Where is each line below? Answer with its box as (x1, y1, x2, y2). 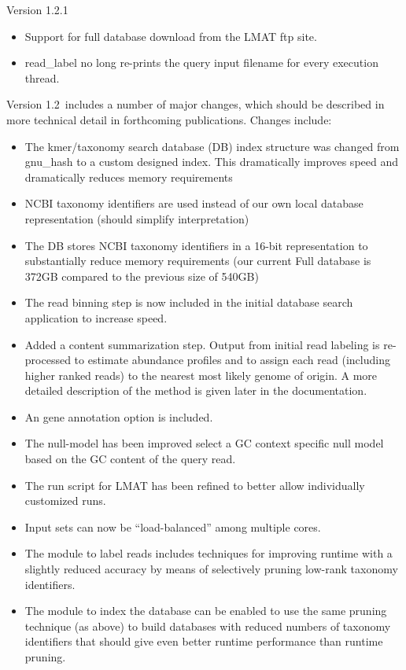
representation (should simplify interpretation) (24, 210, 249, 226)
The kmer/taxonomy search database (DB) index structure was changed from (24, 138, 400, 154)
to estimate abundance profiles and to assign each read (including (74, 352, 390, 368)
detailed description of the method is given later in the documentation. (24, 382, 367, 399)
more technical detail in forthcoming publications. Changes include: (6, 111, 332, 127)
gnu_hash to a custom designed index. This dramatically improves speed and (24, 153, 399, 170)
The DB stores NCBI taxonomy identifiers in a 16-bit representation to (24, 237, 368, 253)
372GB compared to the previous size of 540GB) (24, 267, 259, 284)
